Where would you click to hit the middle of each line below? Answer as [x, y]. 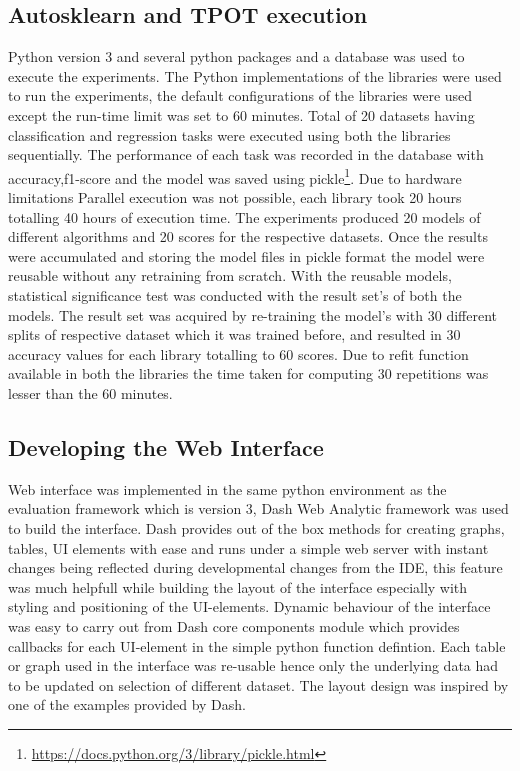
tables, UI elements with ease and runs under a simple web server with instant [248, 547]
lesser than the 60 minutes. [90, 392]
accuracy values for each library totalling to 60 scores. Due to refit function [238, 353]
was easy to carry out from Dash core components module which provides [234, 625]
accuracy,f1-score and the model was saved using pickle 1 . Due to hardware [235, 176]
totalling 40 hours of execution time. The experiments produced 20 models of [244, 216]
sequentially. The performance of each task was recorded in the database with [246, 154]
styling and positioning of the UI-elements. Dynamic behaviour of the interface [249, 606]
